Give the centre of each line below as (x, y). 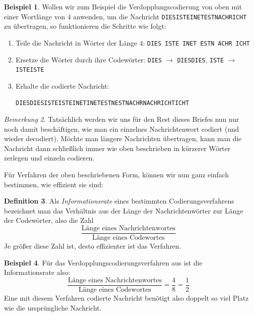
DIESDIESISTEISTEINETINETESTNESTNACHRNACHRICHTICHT (102, 103)
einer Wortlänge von (35, 16)
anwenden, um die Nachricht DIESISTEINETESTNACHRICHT (160, 16)
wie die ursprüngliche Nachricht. (53, 307)
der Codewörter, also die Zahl (49, 220)
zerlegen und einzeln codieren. (49, 158)
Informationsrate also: (37, 272)
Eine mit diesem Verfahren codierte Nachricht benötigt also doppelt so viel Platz (127, 297)
